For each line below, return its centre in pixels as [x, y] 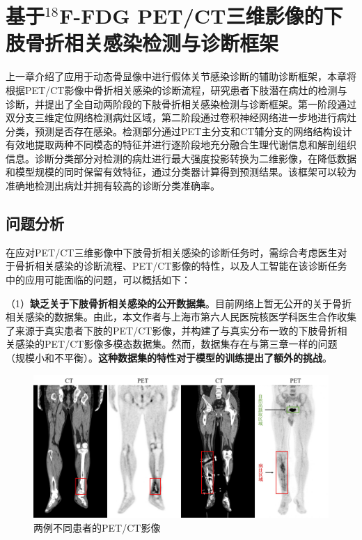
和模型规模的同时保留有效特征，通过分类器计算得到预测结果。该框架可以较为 [181, 172]
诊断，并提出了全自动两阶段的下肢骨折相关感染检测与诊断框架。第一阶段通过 [181, 103]
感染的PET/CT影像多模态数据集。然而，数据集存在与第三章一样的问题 [176, 344]
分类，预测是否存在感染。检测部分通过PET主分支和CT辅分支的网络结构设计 [179, 131]
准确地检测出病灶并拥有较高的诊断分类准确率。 [113, 186]
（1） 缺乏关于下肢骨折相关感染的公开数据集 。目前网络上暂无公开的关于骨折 [179, 303]
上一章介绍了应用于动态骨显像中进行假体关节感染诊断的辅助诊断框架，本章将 [181, 76]
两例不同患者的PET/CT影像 [97, 527]
